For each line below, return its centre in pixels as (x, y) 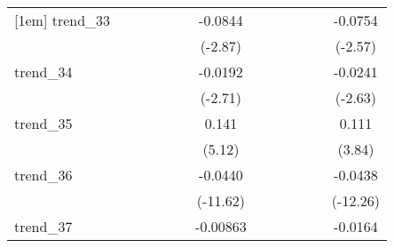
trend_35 (43, 123)
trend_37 (43, 226)
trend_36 (43, 175)
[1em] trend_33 (63, 20)
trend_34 (43, 72)
